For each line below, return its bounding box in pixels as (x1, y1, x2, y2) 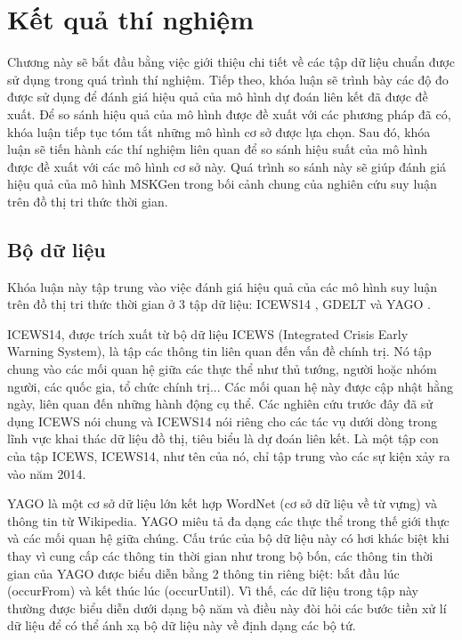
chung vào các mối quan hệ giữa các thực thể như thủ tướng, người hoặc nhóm (7, 360, 437, 378)
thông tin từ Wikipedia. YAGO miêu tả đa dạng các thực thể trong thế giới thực (7, 511, 450, 530)
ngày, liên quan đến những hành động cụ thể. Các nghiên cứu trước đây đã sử (7, 394, 434, 413)
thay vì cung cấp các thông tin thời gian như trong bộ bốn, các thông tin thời (7, 546, 434, 564)
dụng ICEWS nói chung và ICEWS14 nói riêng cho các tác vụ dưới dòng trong (7, 411, 438, 430)
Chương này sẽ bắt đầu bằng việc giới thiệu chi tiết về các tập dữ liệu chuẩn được (7, 53, 455, 71)
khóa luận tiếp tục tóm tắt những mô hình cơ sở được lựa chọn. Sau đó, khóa (7, 122, 431, 141)
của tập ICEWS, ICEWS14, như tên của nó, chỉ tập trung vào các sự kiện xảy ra (7, 447, 450, 466)
